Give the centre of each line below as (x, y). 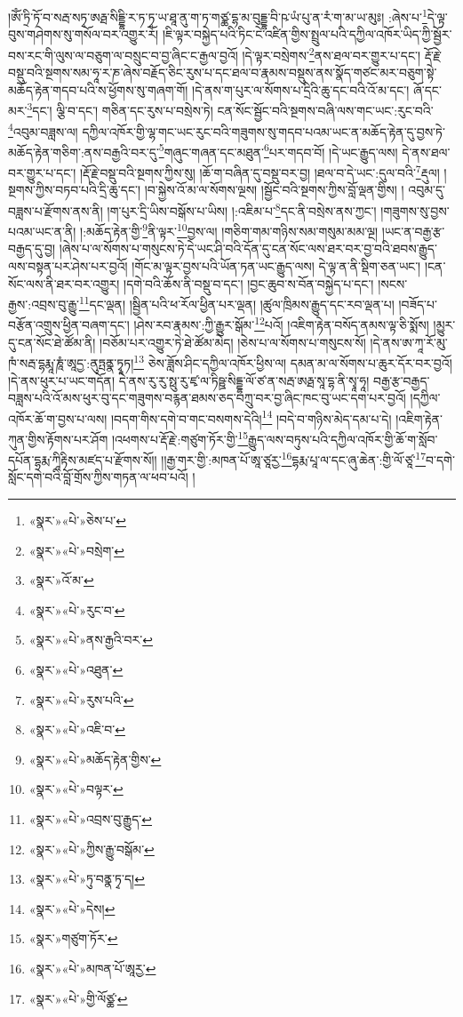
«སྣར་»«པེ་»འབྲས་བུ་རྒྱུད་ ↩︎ (90, 818)
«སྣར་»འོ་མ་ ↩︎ (61, 580)
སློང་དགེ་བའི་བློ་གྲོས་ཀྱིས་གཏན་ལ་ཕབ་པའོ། (98, 477)
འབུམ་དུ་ (427, 190)
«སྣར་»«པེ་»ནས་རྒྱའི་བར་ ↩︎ (91, 640)
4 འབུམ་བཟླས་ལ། (43, 130)
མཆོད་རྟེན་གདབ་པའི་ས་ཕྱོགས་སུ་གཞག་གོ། (98, 89)
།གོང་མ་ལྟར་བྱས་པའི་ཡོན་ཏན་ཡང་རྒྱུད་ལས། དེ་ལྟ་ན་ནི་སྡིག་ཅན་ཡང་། (276, 265)
